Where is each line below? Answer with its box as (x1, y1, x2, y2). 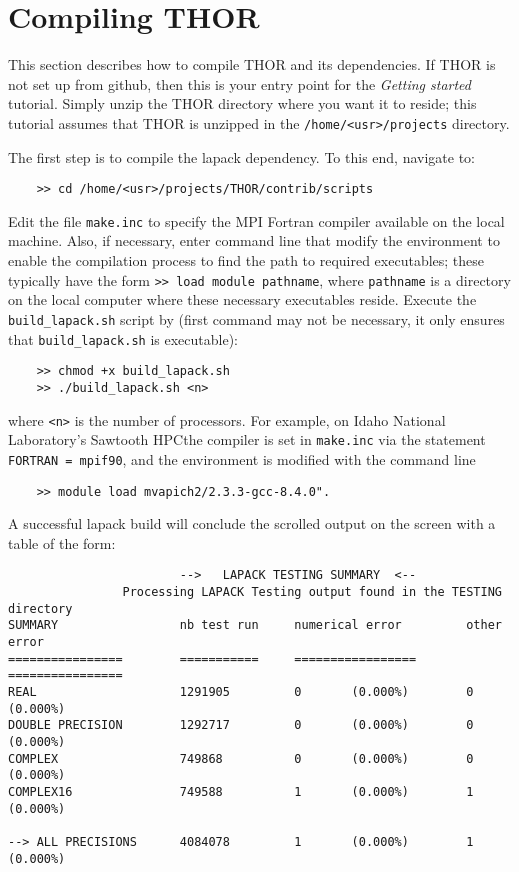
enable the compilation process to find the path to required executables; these (8, 250, 485, 271)
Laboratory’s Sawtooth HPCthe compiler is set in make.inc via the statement (8, 429, 486, 450)
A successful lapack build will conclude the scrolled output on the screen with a (8, 513, 496, 534)
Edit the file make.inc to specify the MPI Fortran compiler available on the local (8, 210, 505, 231)
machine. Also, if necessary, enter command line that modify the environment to (8, 230, 500, 251)
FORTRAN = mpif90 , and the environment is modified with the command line (8, 448, 476, 469)
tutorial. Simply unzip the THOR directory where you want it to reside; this (8, 93, 477, 114)
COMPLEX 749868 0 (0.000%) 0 (8, 751, 474, 766)
